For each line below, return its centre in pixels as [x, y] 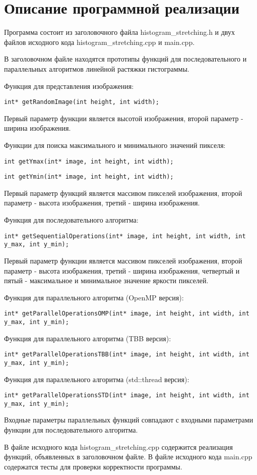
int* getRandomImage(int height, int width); [82, 102]
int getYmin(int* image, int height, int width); [89, 177]
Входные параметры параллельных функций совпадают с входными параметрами [129, 420]
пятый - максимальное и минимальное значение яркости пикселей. [106, 280]
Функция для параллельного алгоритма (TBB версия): [88, 338]
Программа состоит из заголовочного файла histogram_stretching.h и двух [119, 32]
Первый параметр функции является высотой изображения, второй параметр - [124, 118]
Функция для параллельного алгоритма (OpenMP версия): [94, 297]
